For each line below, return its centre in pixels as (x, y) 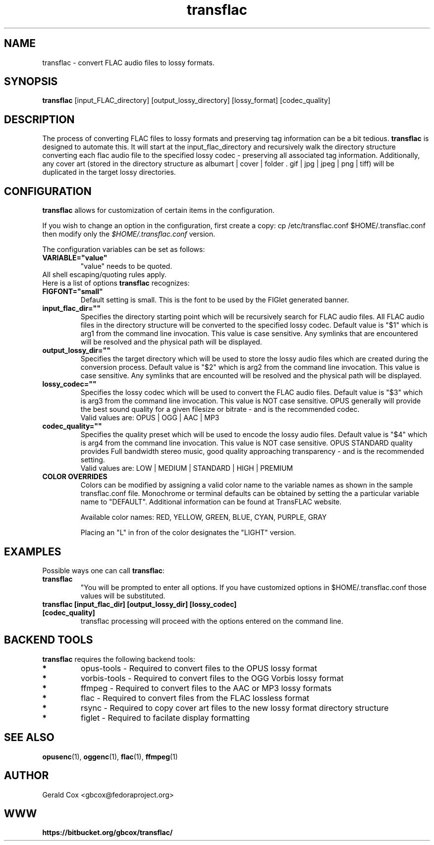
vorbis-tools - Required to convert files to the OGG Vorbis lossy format (212, 678)
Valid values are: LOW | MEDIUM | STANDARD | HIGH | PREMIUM (187, 468)
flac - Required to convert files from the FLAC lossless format (195, 698)
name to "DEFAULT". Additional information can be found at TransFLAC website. (211, 502)
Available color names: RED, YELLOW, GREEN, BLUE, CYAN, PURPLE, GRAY (204, 517)
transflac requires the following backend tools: (119, 659)
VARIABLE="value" (75, 258)
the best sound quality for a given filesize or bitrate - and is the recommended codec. (220, 409)
